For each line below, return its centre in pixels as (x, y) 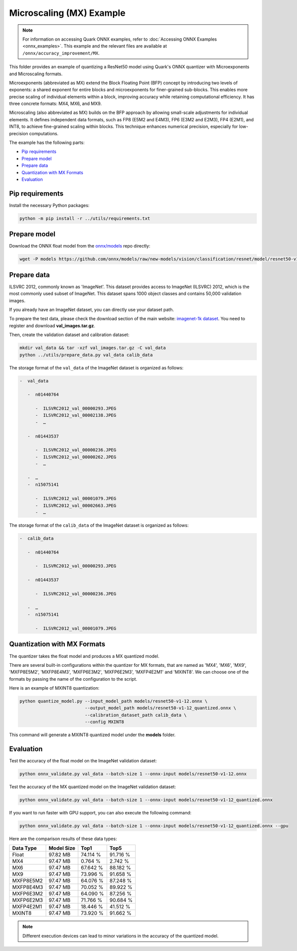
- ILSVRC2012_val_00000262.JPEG (76, 457)
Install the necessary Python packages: (49, 205)
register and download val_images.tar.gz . (52, 325)
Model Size (62, 848)
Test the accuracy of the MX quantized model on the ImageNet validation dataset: (93, 787)
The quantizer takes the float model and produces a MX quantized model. (84, 656)
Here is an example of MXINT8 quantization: (54, 688)
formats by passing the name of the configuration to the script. (73, 679)
